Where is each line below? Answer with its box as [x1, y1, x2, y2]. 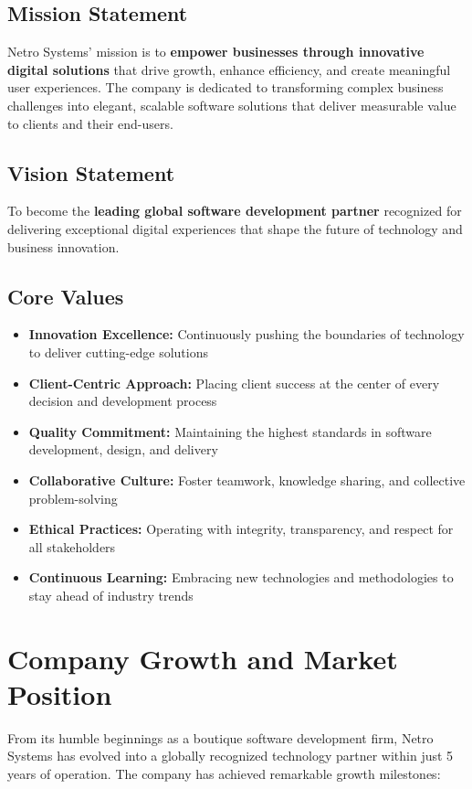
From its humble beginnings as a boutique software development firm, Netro [7, 728, 434, 747]
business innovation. [7, 237, 120, 256]
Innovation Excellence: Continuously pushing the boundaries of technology [28, 325, 465, 344]
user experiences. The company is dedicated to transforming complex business [7, 78, 444, 97]
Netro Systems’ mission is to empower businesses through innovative [7, 42, 425, 61]
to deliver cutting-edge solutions [28, 342, 208, 361]
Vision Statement [7, 158, 175, 187]
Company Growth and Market [7, 639, 398, 677]
